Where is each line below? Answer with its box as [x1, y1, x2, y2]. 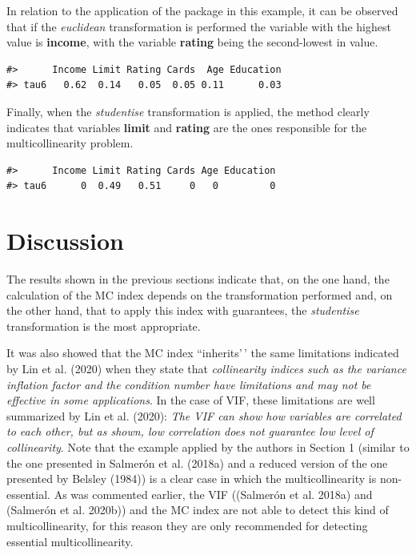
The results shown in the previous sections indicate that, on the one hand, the [6, 271, 390, 288]
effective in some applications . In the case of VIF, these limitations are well [6, 392, 375, 408]
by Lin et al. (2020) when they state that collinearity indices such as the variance [6, 360, 406, 377]
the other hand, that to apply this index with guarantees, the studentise [6, 302, 359, 319]
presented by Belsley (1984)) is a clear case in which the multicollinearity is [6, 470, 377, 487]
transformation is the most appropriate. [6, 317, 201, 334]
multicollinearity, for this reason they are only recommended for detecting [6, 517, 368, 533]
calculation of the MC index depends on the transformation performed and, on [6, 286, 393, 303]
